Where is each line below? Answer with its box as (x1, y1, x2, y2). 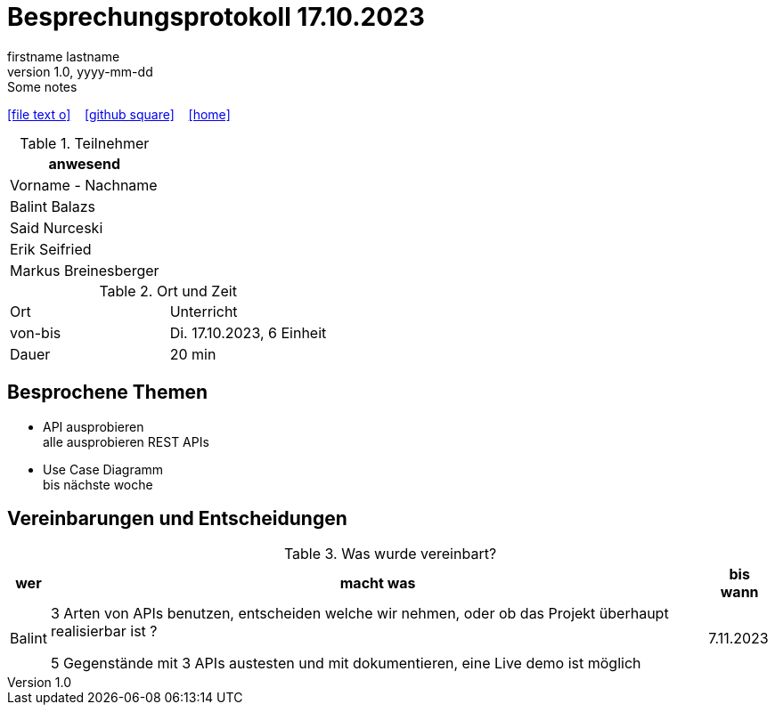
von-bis (10, 323, 61, 342)
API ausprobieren (43, 418, 144, 434)
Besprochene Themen (7, 381, 208, 404)
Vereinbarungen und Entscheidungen (7, 507, 347, 530)
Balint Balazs (10, 197, 95, 215)
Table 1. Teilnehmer (20, 133, 150, 152)
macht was (339, 574, 416, 593)
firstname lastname (7, 48, 120, 64)
